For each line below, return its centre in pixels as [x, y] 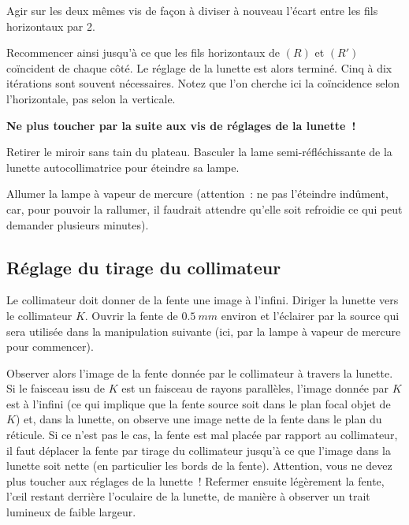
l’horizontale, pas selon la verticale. [91, 98]
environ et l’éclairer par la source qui [310, 315]
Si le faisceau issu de [56, 388]
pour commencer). [50, 346]
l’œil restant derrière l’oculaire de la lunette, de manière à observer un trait [188, 496]
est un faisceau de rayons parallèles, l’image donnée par [255, 388]
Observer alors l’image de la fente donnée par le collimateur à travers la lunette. [200, 372]
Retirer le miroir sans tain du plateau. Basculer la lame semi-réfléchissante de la [199, 152]
